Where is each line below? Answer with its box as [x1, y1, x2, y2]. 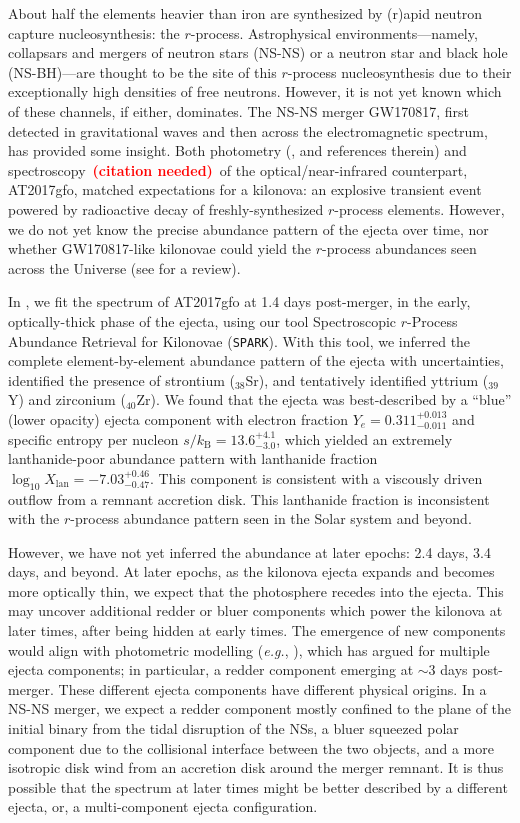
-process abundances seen [322, 238, 477, 259]
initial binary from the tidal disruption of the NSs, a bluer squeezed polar [8, 718, 459, 739]
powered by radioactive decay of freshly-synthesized [8, 198, 324, 219]
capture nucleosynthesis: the [8, 22, 180, 43]
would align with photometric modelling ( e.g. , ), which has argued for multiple [8, 639, 490, 660]
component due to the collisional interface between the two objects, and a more [8, 737, 494, 758]
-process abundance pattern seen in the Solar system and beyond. [70, 508, 472, 529]
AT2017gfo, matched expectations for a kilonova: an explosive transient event [8, 179, 482, 200]
